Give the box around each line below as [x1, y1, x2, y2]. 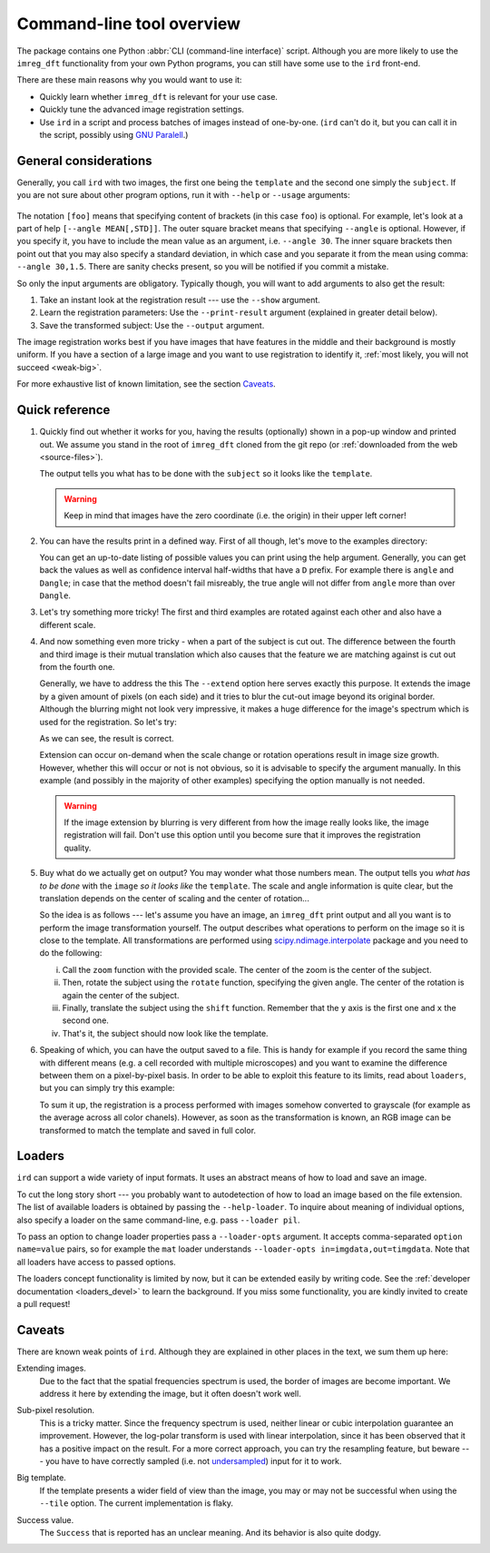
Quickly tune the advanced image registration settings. [39, 104, 245, 115]
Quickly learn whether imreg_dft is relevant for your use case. [39, 91, 279, 102]
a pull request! [16, 1298, 71, 1309]
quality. [64, 842, 92, 853]
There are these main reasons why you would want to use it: [16, 74, 242, 85]
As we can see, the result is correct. [39, 732, 174, 743]
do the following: [39, 948, 103, 958]
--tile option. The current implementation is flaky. [39, 1498, 233, 1509]
